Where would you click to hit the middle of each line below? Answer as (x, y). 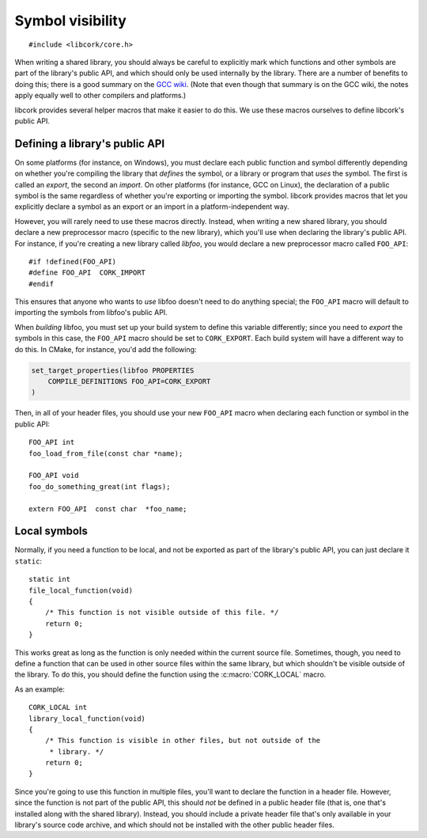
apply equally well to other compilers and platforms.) (100, 96)
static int (50, 579)
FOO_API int (52, 442)
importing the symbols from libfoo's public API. (91, 313)
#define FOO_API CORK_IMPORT (87, 273)
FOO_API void (54, 476)
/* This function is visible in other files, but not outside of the (183, 741)
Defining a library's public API (90, 144)
